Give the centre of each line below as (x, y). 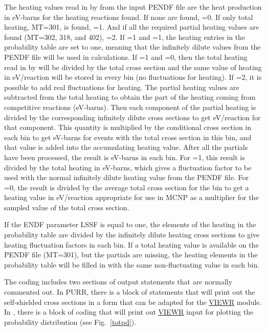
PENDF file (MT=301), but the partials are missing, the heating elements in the (131, 255)
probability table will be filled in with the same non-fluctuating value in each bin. (132, 264)
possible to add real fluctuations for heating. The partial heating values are (122, 87)
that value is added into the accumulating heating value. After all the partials (126, 147)
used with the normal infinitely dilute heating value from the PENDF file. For (127, 177)
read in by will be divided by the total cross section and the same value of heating (133, 67)
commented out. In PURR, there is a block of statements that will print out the (130, 292)
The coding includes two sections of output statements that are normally (118, 282)
